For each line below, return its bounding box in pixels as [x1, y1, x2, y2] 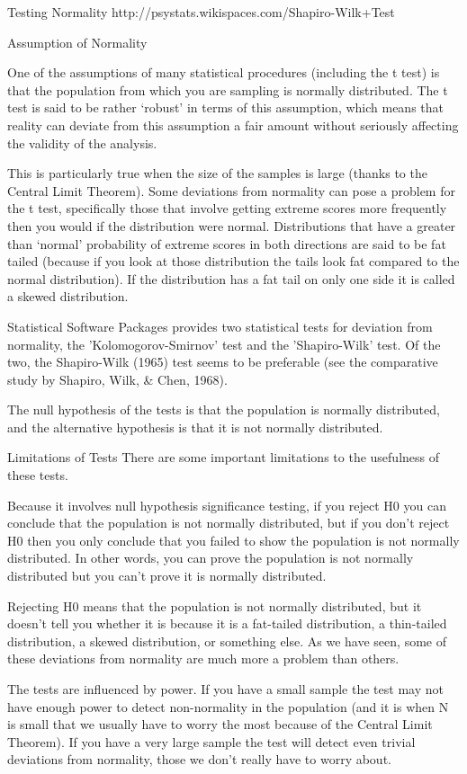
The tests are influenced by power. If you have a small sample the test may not [7, 680, 444, 698]
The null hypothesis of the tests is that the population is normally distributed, [7, 400, 440, 419]
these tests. [7, 466, 68, 485]
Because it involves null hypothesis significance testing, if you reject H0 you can [7, 495, 446, 514]
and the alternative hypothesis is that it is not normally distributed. [7, 417, 383, 436]
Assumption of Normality [7, 32, 148, 51]
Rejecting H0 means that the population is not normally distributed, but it [7, 596, 422, 615]
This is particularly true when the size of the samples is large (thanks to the [7, 164, 427, 182]
